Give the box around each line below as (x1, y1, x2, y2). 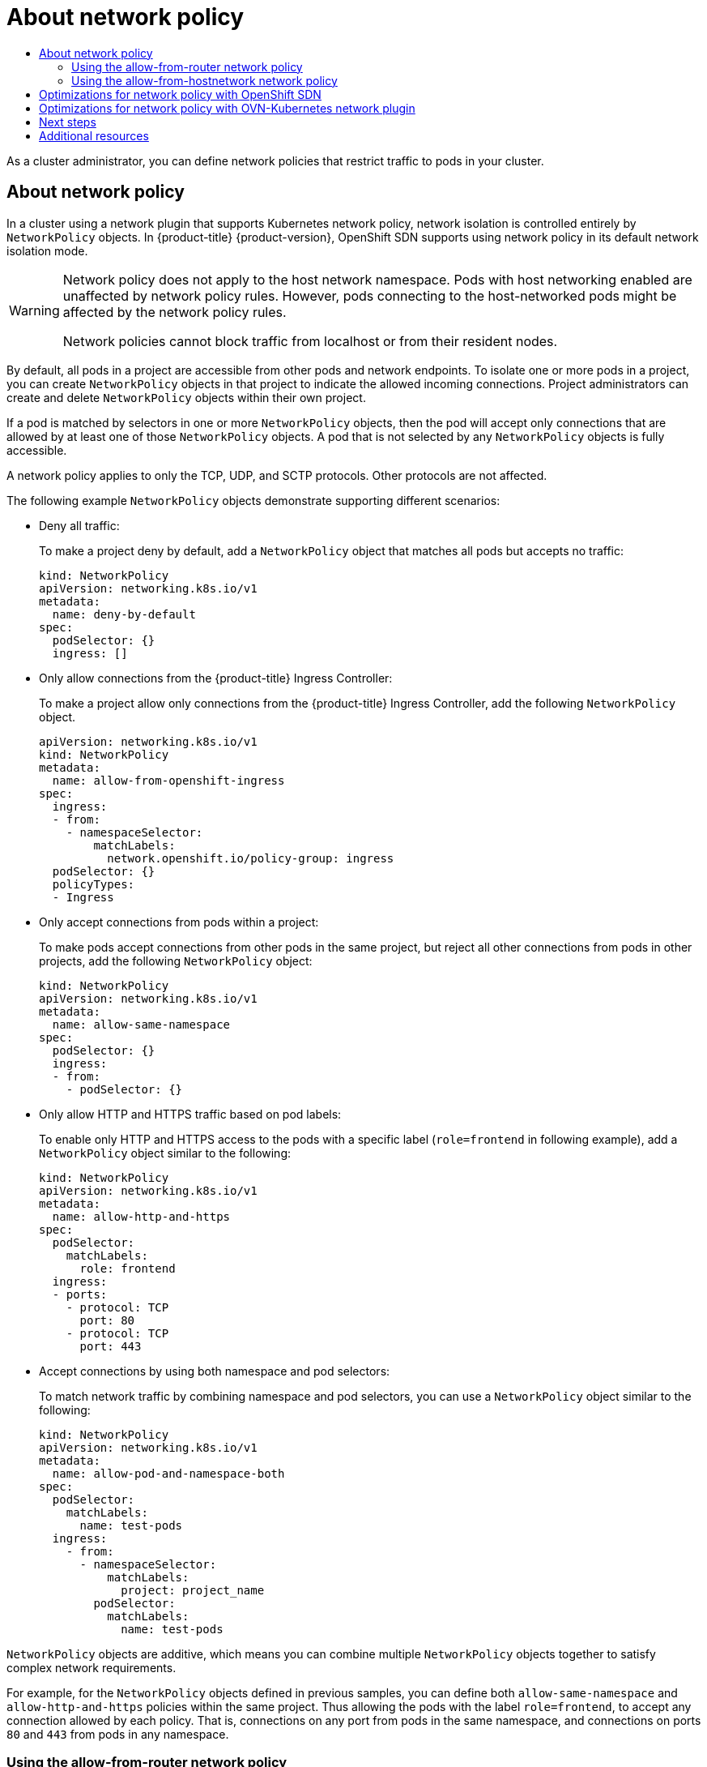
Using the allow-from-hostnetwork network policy (71, 73, 338, 88)
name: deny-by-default (52, 607, 196, 621)
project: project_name (121, 1583, 265, 1597)
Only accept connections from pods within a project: (39, 914, 319, 929)
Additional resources (39, 128, 149, 143)
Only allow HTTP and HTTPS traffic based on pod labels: (39, 1106, 342, 1121)
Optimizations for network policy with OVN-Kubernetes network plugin (39, 101, 415, 115)
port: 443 (79, 1339, 142, 1353)
